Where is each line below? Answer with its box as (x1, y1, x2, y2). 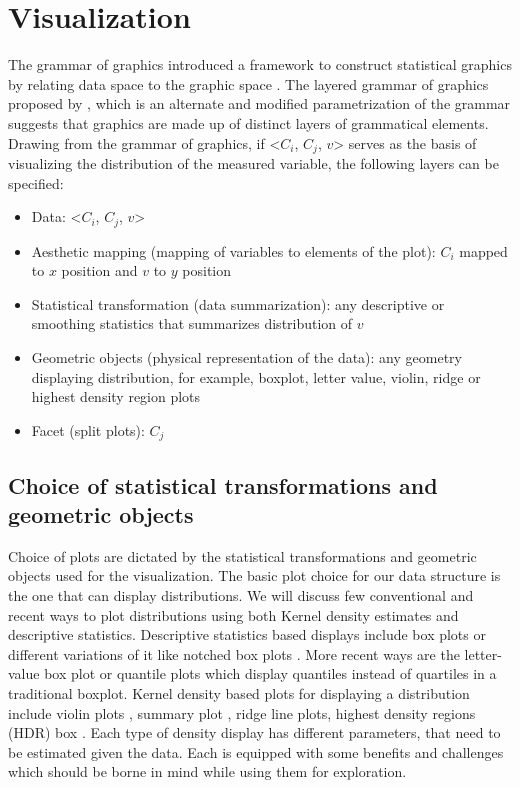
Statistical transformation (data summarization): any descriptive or (31, 293, 445, 314)
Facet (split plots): (31, 419, 145, 440)
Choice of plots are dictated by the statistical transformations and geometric (8, 545, 477, 566)
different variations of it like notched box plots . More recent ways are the (8, 643, 460, 664)
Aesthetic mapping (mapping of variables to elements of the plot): (31, 240, 436, 261)
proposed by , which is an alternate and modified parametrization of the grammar (8, 93, 511, 114)
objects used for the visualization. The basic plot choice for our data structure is (8, 565, 501, 586)
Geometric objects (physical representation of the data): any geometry (31, 346, 462, 367)
